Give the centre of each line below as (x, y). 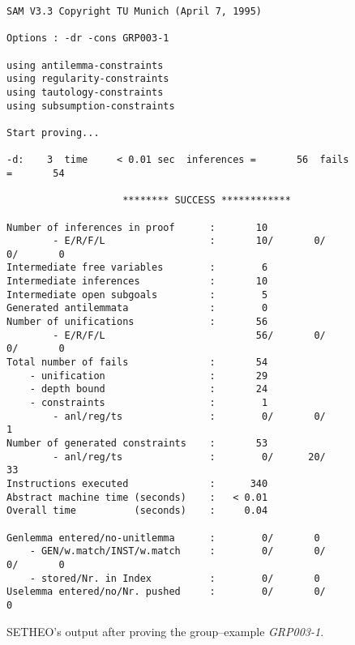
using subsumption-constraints (91, 106)
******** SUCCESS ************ (207, 201)
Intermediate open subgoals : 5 (137, 295)
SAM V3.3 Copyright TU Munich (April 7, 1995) (134, 11)
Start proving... (53, 132)
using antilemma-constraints (85, 65)
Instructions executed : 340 (137, 483)
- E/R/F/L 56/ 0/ (189, 335)
